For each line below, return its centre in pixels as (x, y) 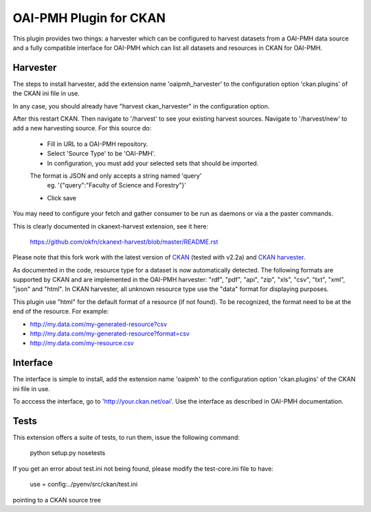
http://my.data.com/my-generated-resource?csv (99, 324)
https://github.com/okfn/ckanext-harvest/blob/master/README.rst (124, 242)
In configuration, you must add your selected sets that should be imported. (153, 163)
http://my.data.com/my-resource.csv (82, 343)
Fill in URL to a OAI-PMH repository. (98, 143)
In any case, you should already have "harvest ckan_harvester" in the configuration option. (141, 106)
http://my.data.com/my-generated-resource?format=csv (110, 334)
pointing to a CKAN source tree (57, 500)
